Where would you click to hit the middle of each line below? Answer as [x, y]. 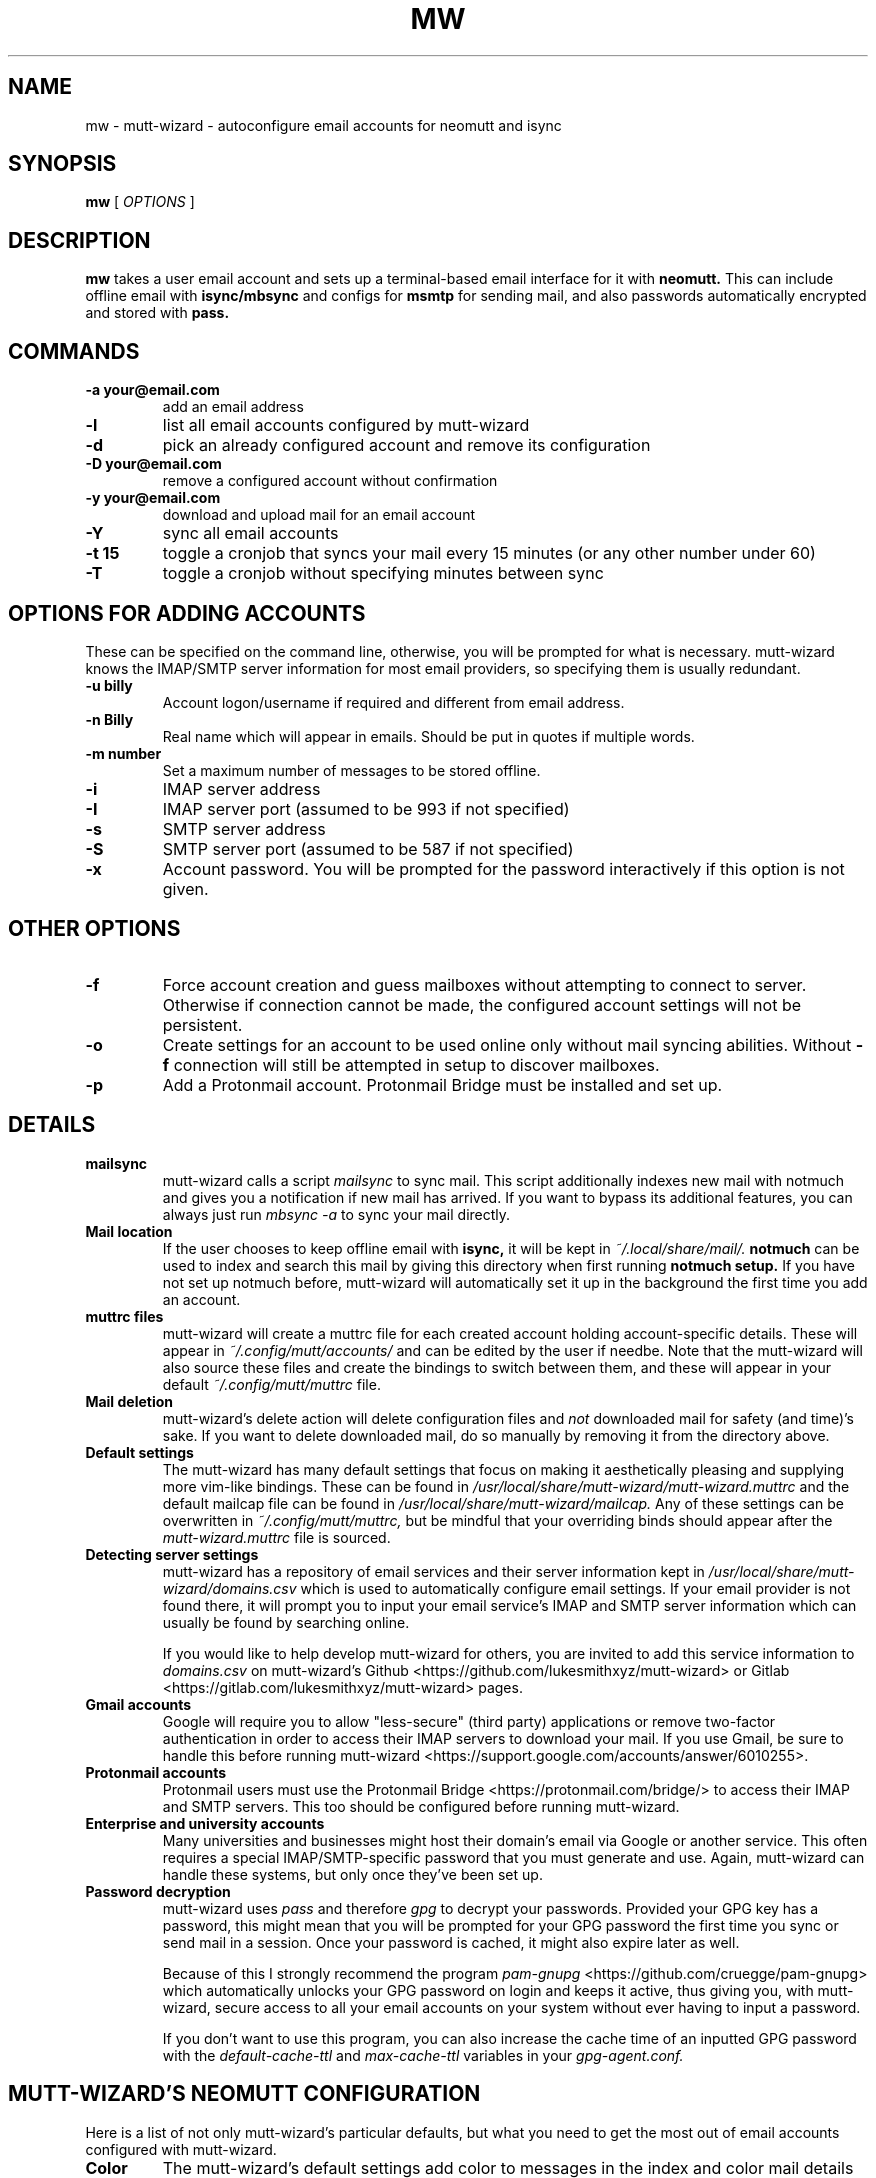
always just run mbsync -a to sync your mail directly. [336, 1214]
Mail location [129, 1231]
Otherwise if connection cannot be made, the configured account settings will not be [481, 1004]
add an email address [233, 407]
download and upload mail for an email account [318, 515]
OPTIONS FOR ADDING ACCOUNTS [187, 613]
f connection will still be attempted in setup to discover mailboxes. [411, 1064]
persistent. [202, 1024]
